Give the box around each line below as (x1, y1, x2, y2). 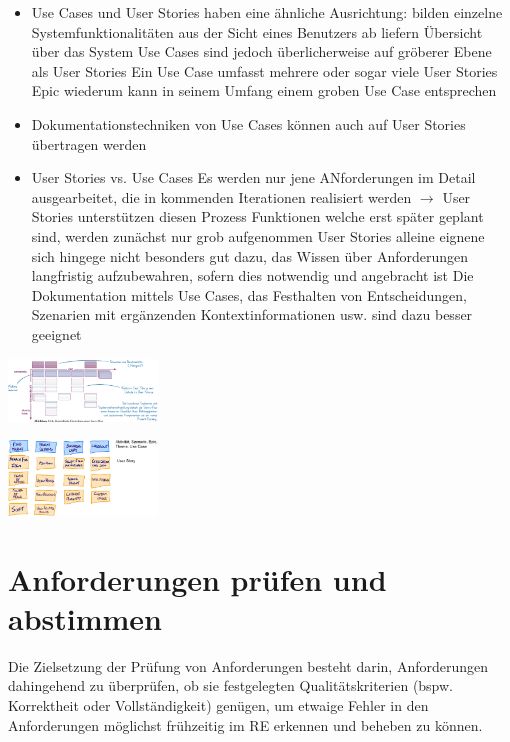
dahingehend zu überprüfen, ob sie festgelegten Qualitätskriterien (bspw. (8, 675, 454, 696)
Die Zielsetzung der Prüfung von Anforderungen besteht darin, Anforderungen (8, 655, 489, 676)
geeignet (31, 323, 82, 344)
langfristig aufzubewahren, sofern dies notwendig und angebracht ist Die (31, 265, 474, 286)
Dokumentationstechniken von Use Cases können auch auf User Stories (31, 113, 466, 134)
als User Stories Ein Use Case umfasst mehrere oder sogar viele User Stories (31, 60, 498, 81)
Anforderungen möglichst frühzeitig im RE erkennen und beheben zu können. (8, 714, 483, 735)
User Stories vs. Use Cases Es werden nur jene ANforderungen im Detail (31, 167, 476, 188)
